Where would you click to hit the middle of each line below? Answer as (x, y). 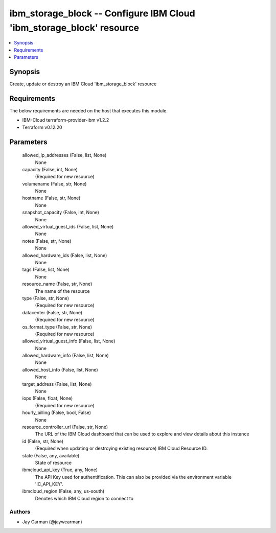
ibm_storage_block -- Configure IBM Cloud (102, 13)
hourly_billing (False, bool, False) (57, 413)
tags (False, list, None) (46, 270)
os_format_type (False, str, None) (57, 327)
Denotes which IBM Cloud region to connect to (84, 498)
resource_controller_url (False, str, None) (65, 427)
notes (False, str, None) (47, 241)
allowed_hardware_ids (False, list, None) (65, 255)
